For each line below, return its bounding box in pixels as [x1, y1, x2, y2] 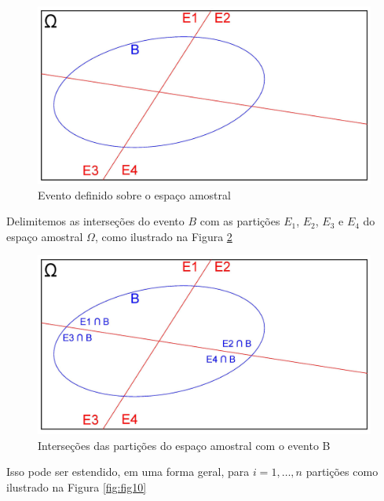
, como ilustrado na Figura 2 [94, 228, 232, 244]
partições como [305, 463, 379, 480]
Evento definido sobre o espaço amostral [38, 186, 231, 203]
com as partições [199, 213, 280, 229]
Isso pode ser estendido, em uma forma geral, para [6, 463, 250, 480]
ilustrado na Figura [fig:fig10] [6, 478, 147, 495]
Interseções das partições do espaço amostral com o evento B [38, 437, 331, 453]
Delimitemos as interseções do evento [6, 213, 185, 229]
